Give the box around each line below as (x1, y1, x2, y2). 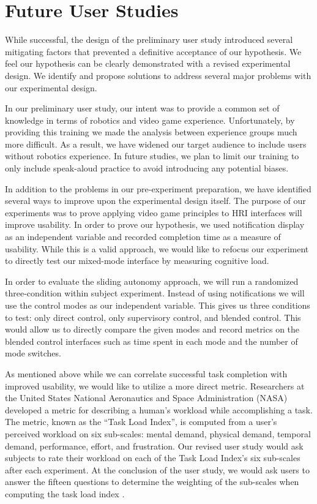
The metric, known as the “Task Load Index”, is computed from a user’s (5, 415, 277, 428)
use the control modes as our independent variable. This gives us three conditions (5, 299, 310, 311)
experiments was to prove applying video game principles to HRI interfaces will (5, 206, 302, 219)
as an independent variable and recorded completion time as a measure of (5, 230, 281, 243)
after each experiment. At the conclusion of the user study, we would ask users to (5, 463, 310, 476)
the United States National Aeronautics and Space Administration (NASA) (5, 391, 288, 404)
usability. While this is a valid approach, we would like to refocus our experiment (5, 242, 309, 255)
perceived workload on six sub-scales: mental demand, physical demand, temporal (5, 427, 311, 440)
